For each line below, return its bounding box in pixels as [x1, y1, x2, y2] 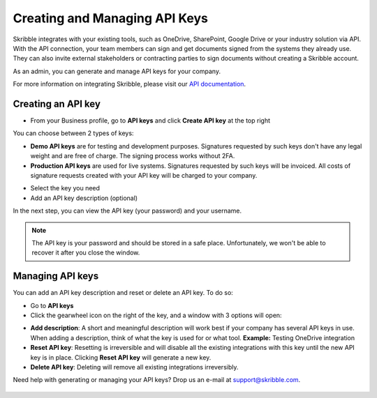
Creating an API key [13, 98, 101, 109]
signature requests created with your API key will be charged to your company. [30, 171, 258, 179]
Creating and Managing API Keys [13, 10, 209, 26]
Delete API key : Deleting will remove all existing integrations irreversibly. [30, 362, 239, 371]
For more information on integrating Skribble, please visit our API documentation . [13, 80, 246, 89]
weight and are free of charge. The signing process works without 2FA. [30, 152, 235, 160]
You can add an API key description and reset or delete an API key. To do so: [13, 289, 233, 297]
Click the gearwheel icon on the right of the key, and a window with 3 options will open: [30, 311, 282, 319]
